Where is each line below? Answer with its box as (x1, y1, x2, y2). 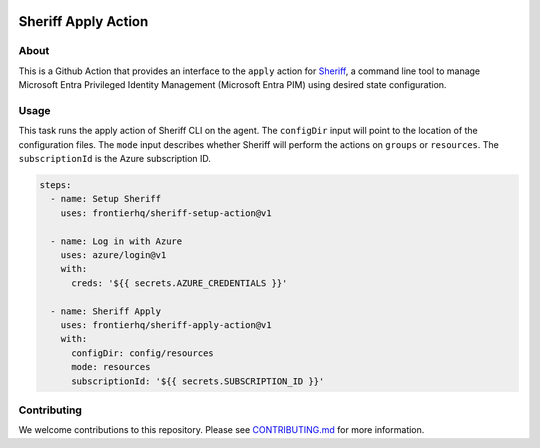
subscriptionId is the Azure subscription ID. (18, 153, 212, 165)
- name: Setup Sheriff (50, 193, 162, 205)
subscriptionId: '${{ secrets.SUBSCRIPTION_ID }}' (71, 375, 325, 387)
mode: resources (71, 361, 151, 373)
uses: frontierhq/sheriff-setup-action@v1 (60, 207, 272, 219)
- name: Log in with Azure (50, 235, 183, 247)
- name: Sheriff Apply (50, 305, 162, 317)
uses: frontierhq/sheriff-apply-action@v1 (60, 319, 272, 330)
